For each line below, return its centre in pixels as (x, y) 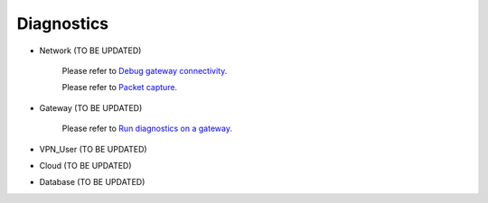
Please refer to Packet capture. (120, 88)
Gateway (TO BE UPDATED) (91, 107)
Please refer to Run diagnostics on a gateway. (147, 129)
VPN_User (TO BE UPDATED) (94, 149)
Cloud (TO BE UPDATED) (85, 165)
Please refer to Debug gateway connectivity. (145, 70)
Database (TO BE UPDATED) (92, 182)
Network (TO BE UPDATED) (90, 51)
